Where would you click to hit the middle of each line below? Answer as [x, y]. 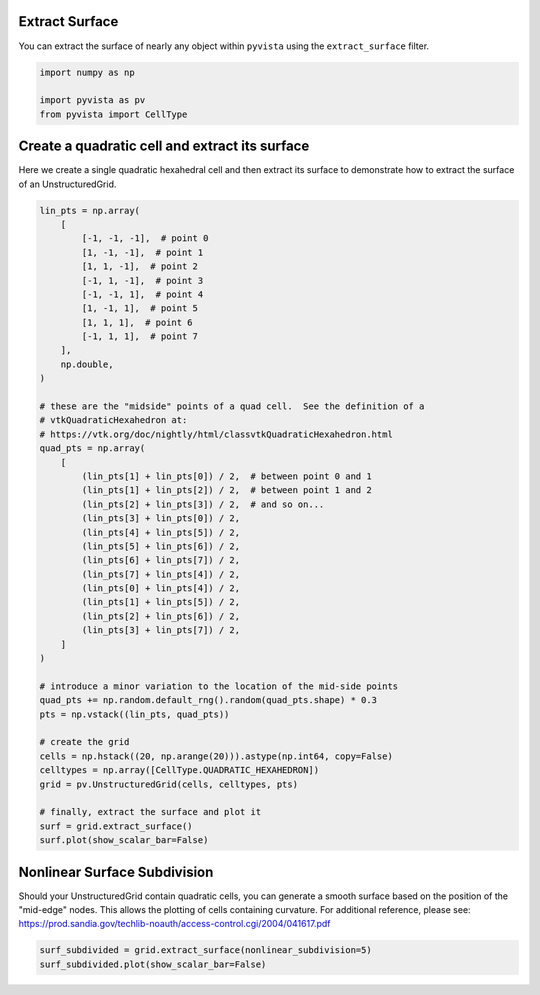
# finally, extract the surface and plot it [150, 812]
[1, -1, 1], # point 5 [140, 308]
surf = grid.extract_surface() [116, 826]
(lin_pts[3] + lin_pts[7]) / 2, [160, 630]
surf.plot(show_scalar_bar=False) [124, 840]
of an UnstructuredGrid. [67, 184]
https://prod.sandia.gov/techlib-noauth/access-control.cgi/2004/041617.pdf [174, 924]
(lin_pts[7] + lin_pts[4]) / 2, [160, 574]
